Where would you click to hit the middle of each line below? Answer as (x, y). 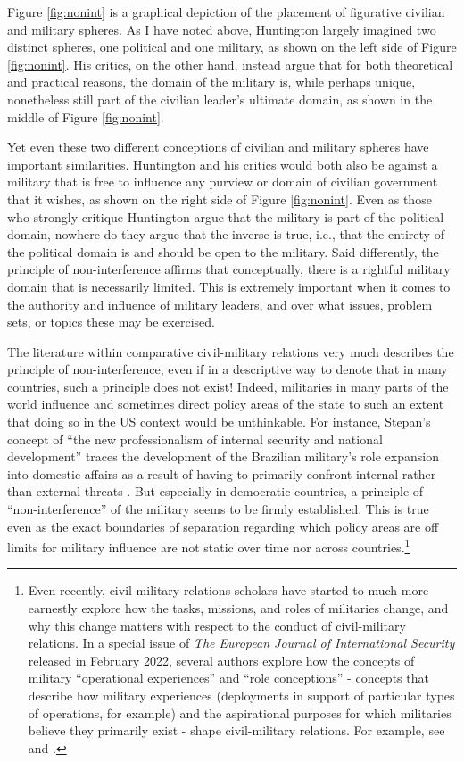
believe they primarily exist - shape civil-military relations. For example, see (236, 730)
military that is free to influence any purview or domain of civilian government (223, 182)
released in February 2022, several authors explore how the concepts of (221, 660)
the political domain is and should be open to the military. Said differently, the (223, 251)
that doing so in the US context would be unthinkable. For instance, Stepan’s (219, 422)
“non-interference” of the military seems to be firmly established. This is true (218, 509)
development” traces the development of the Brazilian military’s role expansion (223, 456)
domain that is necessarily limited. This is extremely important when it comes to (229, 286)
